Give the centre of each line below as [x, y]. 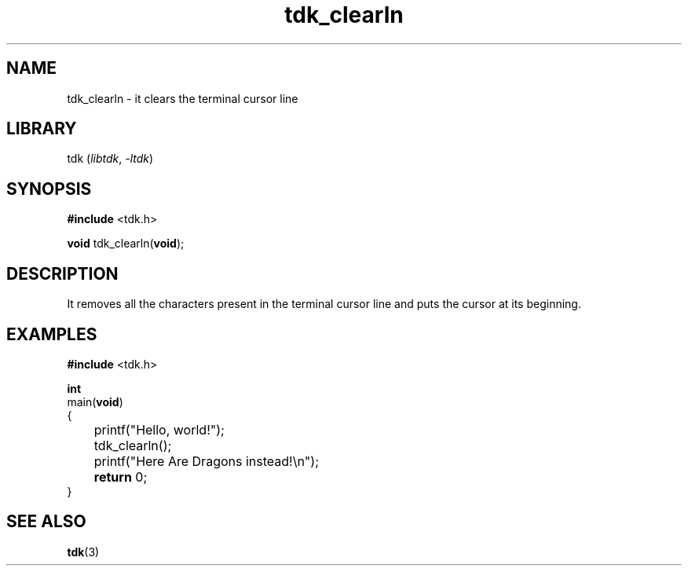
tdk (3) [83, 552]
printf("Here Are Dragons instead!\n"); [206, 461]
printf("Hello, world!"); [159, 429]
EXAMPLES [52, 334]
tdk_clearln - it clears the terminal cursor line [183, 98]
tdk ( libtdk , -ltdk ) [110, 159]
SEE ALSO [46, 522]
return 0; [121, 477]
